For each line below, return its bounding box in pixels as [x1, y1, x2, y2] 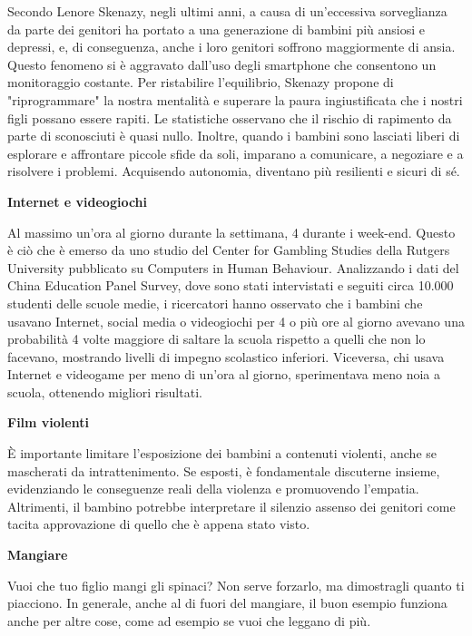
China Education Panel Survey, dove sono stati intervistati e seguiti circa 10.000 [7, 276, 454, 295]
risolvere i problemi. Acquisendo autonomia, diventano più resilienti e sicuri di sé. [7, 161, 460, 181]
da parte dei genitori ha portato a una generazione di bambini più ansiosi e [7, 19, 426, 38]
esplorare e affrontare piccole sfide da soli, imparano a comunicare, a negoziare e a [7, 143, 464, 162]
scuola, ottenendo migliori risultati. [7, 382, 202, 401]
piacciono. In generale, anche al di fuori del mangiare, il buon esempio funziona [7, 593, 447, 612]
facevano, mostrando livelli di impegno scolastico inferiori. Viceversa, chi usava [7, 347, 445, 366]
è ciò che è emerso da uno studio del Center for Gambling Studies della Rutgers [7, 240, 450, 259]
